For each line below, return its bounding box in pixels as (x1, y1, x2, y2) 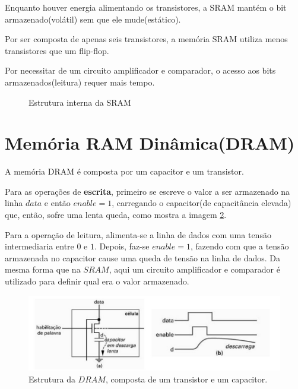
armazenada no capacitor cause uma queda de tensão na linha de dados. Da (5, 251, 281, 264)
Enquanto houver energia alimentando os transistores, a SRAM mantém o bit (5, 1, 287, 13)
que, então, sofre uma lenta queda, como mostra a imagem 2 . (5, 208, 227, 221)
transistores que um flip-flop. (5, 44, 109, 56)
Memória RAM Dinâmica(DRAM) (5, 131, 295, 155)
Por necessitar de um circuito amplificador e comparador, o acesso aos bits (5, 64, 276, 77)
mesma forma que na (5, 263, 81, 276)
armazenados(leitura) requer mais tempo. (5, 75, 155, 88)
